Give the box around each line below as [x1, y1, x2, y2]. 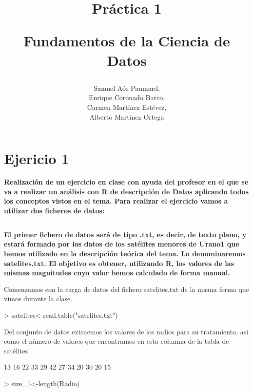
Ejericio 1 [4, 148, 70, 168]
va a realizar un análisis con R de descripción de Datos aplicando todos [4, 186, 249, 196]
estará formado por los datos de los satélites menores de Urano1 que [4, 239, 239, 249]
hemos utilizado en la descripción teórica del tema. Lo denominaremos [4, 248, 246, 259]
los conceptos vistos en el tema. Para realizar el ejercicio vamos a [4, 196, 228, 206]
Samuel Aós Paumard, [94, 83, 160, 93]
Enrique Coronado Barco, [88, 92, 165, 103]
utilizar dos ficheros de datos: [4, 205, 105, 215]
